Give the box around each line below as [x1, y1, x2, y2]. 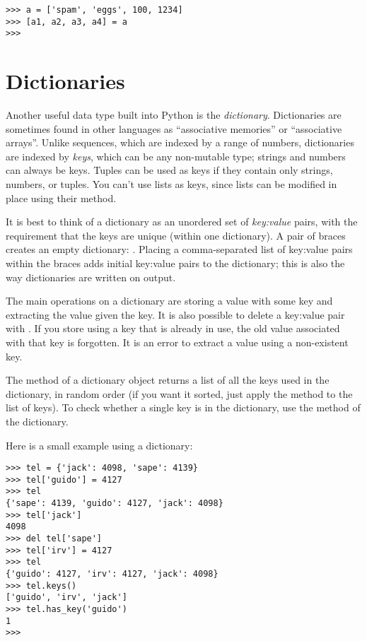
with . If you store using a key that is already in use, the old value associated [6, 321, 340, 336]
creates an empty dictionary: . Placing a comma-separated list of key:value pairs [6, 242, 353, 257]
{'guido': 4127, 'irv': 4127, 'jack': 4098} [6, 569, 219, 580]
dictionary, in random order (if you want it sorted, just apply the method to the [6, 386, 353, 401]
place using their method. [6, 190, 117, 205]
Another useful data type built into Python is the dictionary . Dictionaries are [6, 107, 342, 122]
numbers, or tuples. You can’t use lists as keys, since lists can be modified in [6, 177, 337, 192]
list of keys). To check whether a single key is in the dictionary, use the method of [6, 400, 361, 415]
